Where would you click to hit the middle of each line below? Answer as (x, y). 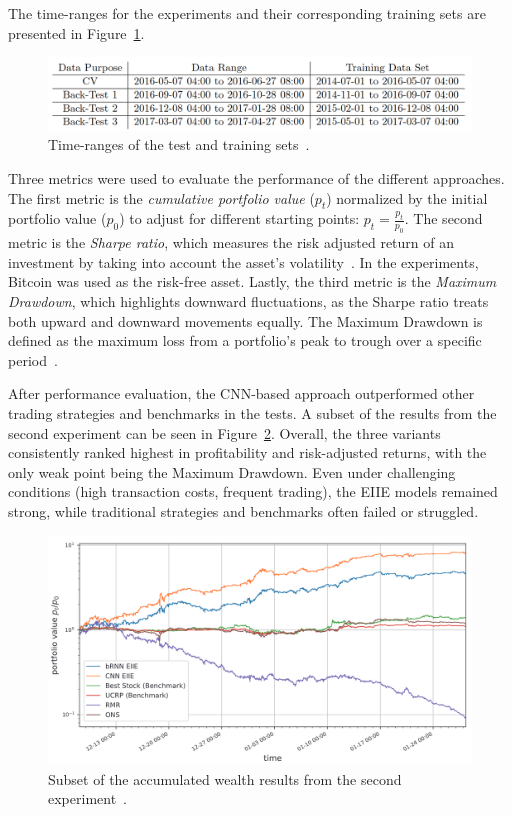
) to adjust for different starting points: (239, 218)
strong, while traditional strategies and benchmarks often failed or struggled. (243, 510)
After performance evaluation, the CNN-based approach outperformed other (241, 393)
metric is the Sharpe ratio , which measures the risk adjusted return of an (231, 242)
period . (33, 359)
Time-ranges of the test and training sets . (179, 144)
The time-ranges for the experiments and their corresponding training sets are (247, 13)
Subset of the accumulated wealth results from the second (225, 778)
